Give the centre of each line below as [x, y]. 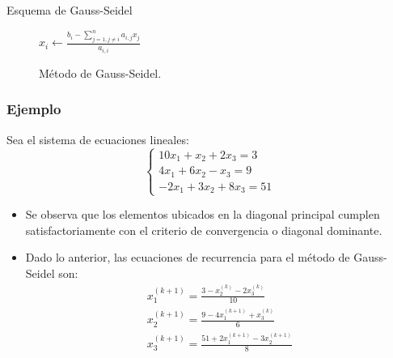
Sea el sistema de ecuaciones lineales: [98, 139]
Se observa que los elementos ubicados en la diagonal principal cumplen [203, 214]
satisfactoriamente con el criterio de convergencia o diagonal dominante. [204, 230]
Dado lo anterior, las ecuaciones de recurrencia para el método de [188, 257]
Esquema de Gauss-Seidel [70, 10]
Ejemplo [34, 109]
